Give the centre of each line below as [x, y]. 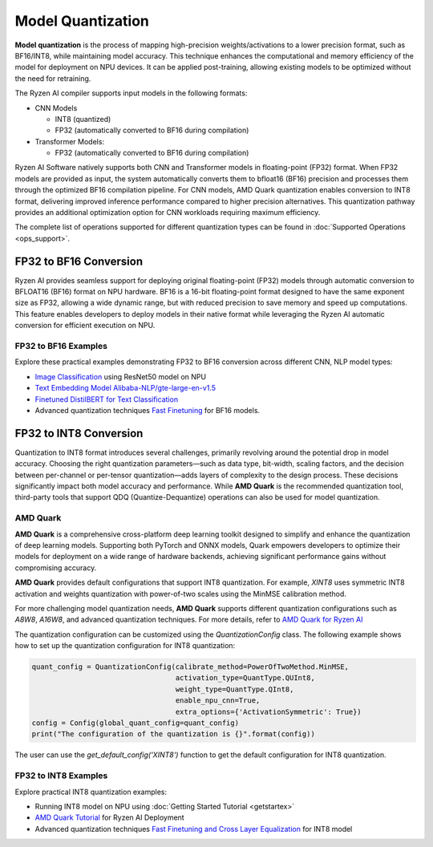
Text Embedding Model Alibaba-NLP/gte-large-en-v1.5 [125, 388]
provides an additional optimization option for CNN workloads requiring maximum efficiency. [168, 213]
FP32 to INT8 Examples [61, 776]
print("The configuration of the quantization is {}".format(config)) [174, 734]
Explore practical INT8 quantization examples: [91, 792]
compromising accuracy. [56, 567]
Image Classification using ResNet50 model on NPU [121, 376]
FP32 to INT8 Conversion [79, 433]
